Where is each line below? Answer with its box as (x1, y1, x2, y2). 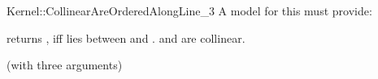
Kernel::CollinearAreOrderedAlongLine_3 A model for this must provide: (7, 2, 372, 19)
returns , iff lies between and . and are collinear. (7, 29, 245, 46)
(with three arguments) (7, 56, 123, 73)
